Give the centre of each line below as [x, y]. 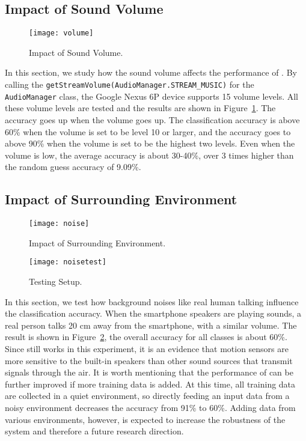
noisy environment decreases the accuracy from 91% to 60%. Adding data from [150, 407]
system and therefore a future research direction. [94, 431]
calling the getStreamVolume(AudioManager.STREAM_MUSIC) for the [130, 84]
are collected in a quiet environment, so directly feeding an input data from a [147, 396]
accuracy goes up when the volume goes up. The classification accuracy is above [152, 119]
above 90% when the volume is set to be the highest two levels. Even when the [150, 143]
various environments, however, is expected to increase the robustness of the [145, 419]
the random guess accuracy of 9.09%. [73, 167]
